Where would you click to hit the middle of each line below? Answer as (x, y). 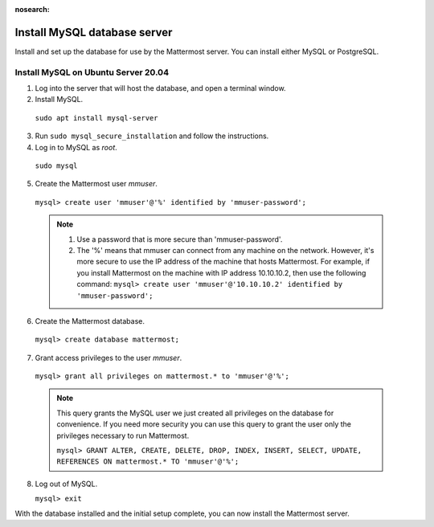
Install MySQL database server (94, 32)
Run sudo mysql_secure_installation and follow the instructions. (152, 136)
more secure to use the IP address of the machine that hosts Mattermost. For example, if (223, 262)
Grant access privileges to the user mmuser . (108, 357)
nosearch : (32, 9)
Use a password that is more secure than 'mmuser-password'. (180, 239)
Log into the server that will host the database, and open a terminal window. (160, 88)
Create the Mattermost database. (90, 321)
